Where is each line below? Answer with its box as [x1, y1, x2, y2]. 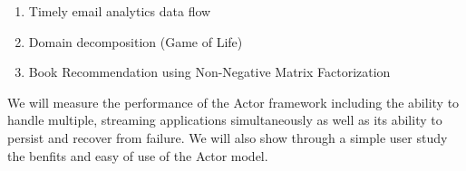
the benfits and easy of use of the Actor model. [7, 146, 268, 165]
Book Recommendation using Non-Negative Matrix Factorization [28, 62, 391, 81]
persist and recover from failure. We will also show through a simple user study [7, 128, 448, 147]
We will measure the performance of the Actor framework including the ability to [7, 92, 460, 111]
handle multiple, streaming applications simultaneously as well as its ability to [7, 110, 442, 129]
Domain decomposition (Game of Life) [28, 32, 243, 51]
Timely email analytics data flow [28, 2, 211, 20]
